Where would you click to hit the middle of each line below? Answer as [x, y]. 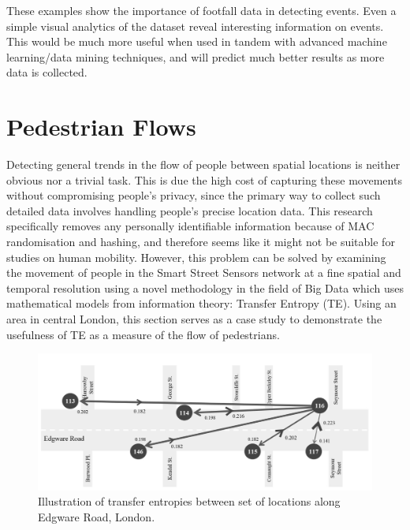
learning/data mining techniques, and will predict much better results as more [196, 56]
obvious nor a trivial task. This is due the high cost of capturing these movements [204, 179]
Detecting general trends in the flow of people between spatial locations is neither [203, 164]
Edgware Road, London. [97, 516]
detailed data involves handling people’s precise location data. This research [190, 210]
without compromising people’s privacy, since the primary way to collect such [194, 195]
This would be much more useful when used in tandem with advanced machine [197, 41]
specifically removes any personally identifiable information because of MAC [190, 226]
